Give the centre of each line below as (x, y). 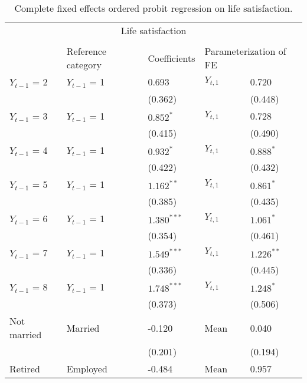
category (84, 65)
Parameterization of (245, 51)
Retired (25, 369)
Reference (86, 51)
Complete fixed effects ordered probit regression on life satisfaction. (153, 8)
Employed (87, 369)
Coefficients (172, 58)
